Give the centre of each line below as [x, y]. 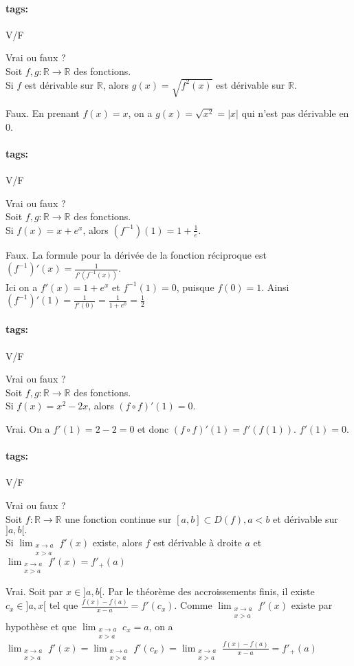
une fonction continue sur [118, 518]
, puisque [195, 287]
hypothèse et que [41, 626]
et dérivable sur [306, 518]
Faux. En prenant [43, 113]
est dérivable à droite [197, 543]
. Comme [193, 605]
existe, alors [117, 543]
